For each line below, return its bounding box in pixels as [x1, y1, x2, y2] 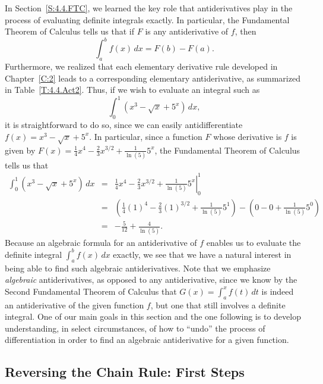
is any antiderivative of [145, 25, 229, 38]
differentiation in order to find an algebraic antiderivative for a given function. [5, 333, 289, 346]
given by [5, 143, 36, 156]
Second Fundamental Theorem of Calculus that [5, 285, 177, 297]
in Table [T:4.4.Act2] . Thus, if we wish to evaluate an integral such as [5, 83, 260, 96]
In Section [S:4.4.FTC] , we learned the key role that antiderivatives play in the [5, 2, 293, 14]
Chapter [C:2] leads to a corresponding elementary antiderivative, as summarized [5, 71, 300, 84]
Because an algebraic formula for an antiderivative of [5, 236, 197, 248]
